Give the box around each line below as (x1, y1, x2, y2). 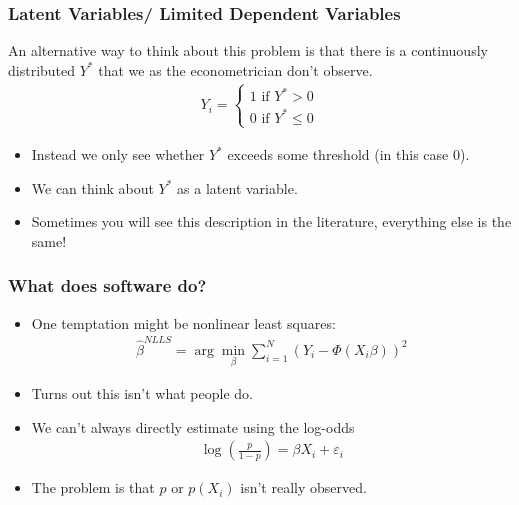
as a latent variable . (177, 177, 298, 198)
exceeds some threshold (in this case (227, 144, 449, 164)
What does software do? (8, 273, 207, 298)
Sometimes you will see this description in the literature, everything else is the (31, 211, 512, 232)
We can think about (31, 177, 154, 198)
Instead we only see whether (31, 144, 205, 164)
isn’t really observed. (240, 477, 367, 498)
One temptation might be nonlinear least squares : (31, 312, 336, 333)
